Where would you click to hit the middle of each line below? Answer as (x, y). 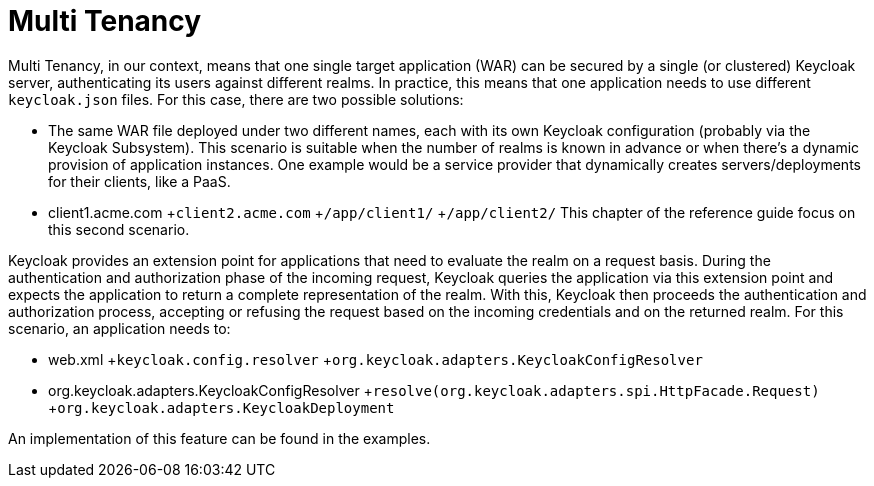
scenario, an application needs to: (119, 328)
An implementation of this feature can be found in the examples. (219, 438)
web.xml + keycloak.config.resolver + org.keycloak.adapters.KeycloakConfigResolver (375, 359)
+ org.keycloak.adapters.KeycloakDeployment (221, 407)
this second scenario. (119, 229)
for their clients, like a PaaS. (139, 181)
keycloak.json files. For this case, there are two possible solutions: (236, 99)
